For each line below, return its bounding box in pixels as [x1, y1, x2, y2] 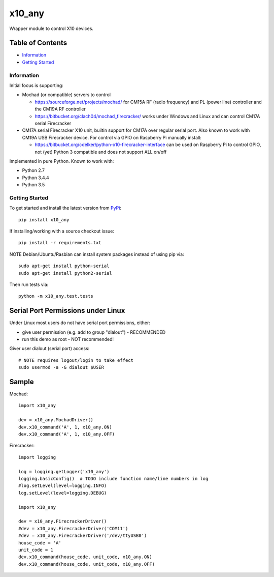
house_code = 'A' [18, 540, 61, 545]
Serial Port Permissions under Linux [9, 306, 125, 315]
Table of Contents [9, 39, 67, 47]
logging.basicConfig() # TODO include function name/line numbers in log [18, 476, 209, 481]
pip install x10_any [18, 217, 70, 222]
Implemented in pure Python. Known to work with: [9, 158, 114, 164]
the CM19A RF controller [35, 106, 86, 112]
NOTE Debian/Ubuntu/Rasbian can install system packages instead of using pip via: [9, 251, 185, 257]
